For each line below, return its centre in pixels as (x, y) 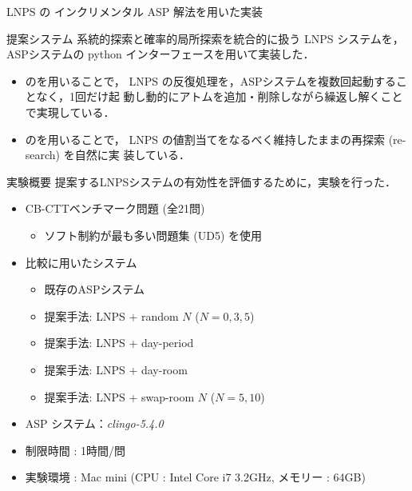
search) (43, 155)
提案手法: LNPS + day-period (119, 343)
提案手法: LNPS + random (111, 315)
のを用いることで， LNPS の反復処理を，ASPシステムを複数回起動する (211, 80)
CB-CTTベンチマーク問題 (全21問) (115, 208)
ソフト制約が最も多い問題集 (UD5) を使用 (153, 235)
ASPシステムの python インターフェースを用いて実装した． (160, 54)
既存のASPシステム (94, 289)
